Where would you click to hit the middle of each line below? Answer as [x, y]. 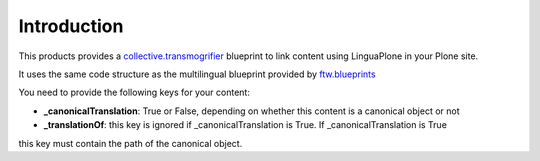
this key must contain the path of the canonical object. [130, 143]
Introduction [71, 26]
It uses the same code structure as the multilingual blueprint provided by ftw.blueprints [197, 74]
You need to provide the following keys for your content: [134, 92]
